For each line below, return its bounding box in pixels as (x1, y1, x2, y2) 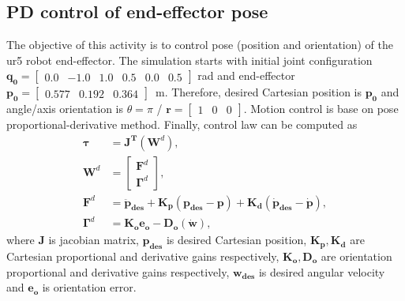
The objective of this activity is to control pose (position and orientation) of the (6, 36, 394, 53)
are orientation (321, 248, 392, 264)
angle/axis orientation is (6, 100, 123, 116)
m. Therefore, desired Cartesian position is (155, 84, 362, 100)
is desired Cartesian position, (166, 231, 307, 248)
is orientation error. (42, 279, 137, 295)
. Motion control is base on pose (243, 100, 399, 116)
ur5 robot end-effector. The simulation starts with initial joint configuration (6, 51, 373, 68)
